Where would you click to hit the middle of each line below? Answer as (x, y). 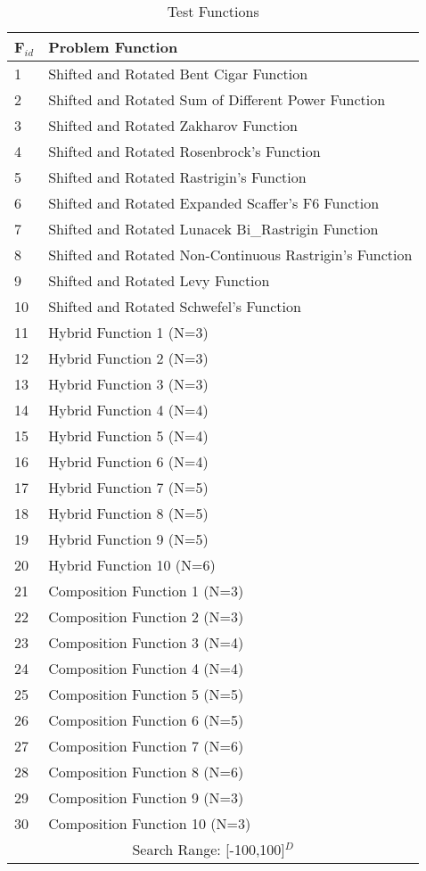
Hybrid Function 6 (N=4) (128, 461)
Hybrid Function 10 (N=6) (132, 565)
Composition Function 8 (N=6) (146, 772)
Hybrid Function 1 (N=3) (128, 332)
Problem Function (113, 47)
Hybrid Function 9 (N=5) (128, 539)
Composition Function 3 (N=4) (146, 642)
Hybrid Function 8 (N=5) (128, 513)
